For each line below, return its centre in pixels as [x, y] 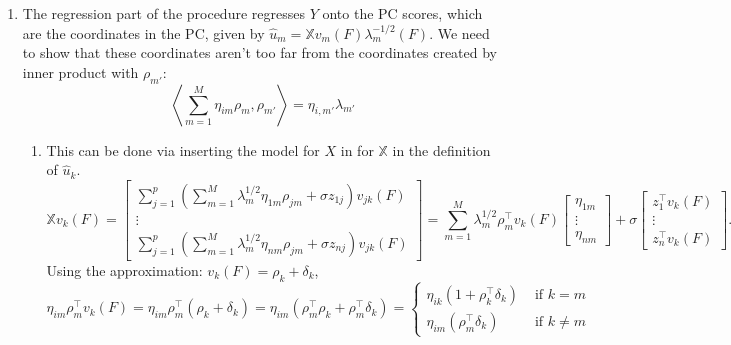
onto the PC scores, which [402, 13]
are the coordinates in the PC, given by [143, 32]
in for [357, 149]
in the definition [441, 149]
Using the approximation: [124, 269]
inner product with [80, 71]
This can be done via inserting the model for [183, 149]
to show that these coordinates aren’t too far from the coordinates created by [259, 52]
